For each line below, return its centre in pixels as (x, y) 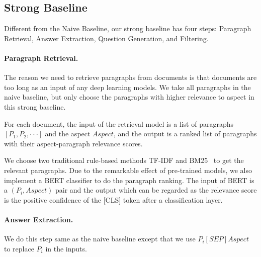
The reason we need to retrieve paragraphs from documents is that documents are (130, 77)
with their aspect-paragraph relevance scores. (73, 143)
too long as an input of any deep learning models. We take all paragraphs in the (127, 87)
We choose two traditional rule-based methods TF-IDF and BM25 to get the (124, 160)
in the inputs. (66, 248)
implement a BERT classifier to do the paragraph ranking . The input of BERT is (129, 180)
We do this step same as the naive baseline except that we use (100, 239)
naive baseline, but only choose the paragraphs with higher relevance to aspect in (129, 97)
